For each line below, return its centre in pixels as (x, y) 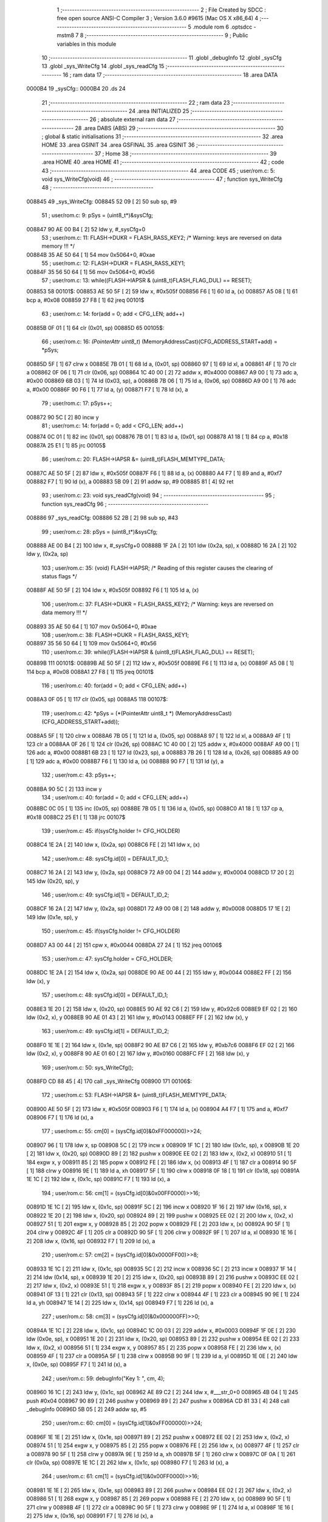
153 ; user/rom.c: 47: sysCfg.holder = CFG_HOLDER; (107, 958)
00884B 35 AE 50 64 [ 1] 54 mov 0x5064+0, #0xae (91, 254)
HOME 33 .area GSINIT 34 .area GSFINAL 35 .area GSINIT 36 (118, 145)
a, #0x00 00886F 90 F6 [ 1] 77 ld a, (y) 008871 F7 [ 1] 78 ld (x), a (107, 389)
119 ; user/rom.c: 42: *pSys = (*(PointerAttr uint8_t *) (108, 713)
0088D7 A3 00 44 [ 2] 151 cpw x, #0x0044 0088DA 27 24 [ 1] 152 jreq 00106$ (124, 945)
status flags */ (59, 577)
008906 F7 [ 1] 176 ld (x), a (60, 1118)
